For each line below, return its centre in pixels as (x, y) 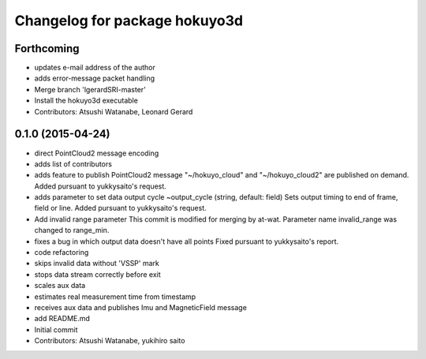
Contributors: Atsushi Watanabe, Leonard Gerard (114, 111)
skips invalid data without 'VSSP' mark (97, 264)
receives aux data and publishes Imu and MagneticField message (141, 307)
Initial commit (56, 329)
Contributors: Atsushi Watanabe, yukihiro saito (110, 341)
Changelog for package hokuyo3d (129, 21)
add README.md (62, 319)
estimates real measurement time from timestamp (115, 297)
